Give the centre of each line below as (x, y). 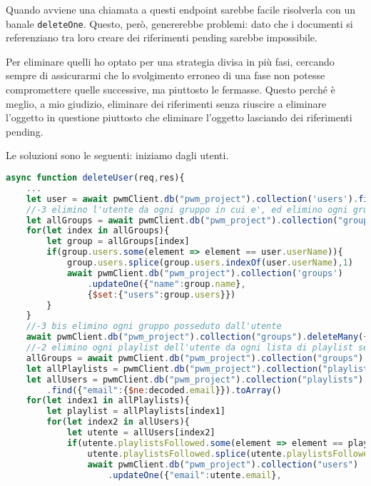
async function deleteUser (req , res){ (95, 178)
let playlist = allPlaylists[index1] (136, 411)
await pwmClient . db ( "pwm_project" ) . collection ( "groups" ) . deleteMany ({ (197, 337)
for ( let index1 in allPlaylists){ (108, 401)
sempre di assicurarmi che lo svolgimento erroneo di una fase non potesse (166, 75)
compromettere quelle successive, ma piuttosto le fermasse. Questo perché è (171, 90)
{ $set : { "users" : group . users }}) (162, 294)
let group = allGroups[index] (118, 242)
